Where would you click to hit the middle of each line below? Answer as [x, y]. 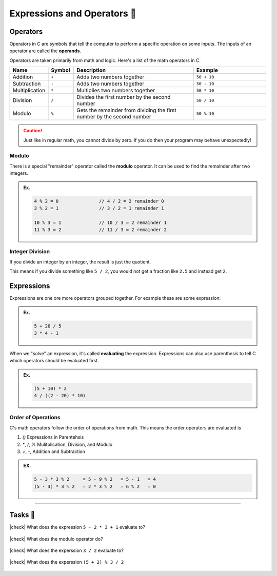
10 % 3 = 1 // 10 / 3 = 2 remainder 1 [100, 222]
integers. [19, 173]
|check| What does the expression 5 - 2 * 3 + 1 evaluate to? [77, 527]
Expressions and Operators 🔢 [73, 13]
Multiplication [29, 91]
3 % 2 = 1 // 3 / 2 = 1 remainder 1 [99, 208]
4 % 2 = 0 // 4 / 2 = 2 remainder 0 [99, 201]
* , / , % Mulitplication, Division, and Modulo [67, 444]
